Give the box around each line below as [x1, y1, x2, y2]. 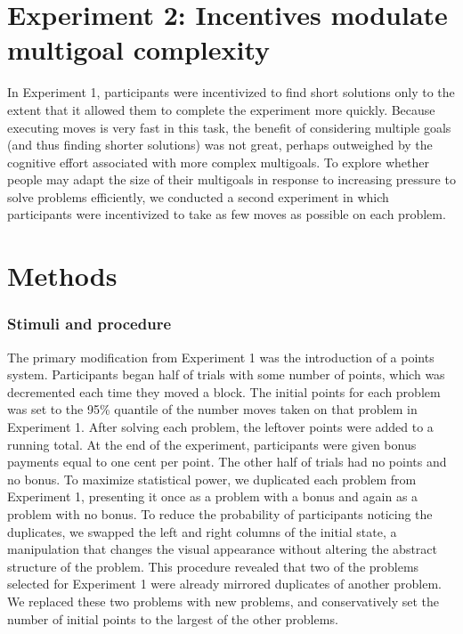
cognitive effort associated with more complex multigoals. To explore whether [7, 152, 430, 171]
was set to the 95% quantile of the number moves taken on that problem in [7, 400, 418, 419]
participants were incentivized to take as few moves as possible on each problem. [7, 205, 446, 224]
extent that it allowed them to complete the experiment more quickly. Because [7, 100, 435, 118]
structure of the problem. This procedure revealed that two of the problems [7, 557, 419, 575]
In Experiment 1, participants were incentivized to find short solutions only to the [7, 83, 455, 102]
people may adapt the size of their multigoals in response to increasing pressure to [7, 170, 456, 189]
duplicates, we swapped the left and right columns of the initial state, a [7, 522, 397, 541]
